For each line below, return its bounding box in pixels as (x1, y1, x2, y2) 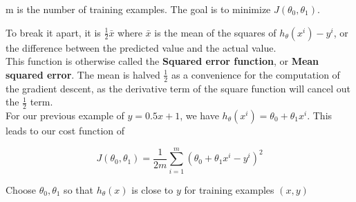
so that (64, 182, 93, 196)
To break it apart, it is (6, 25, 101, 39)
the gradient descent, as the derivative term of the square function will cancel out (6, 81, 350, 95)
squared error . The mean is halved (6, 67, 160, 81)
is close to (131, 182, 174, 196)
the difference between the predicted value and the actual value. (6, 40, 277, 54)
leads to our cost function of (6, 123, 125, 138)
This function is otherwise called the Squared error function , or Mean (6, 54, 319, 68)
